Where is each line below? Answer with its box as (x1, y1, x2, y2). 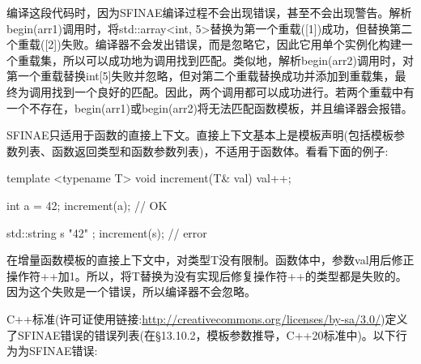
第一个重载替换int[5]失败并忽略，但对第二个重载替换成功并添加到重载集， (6, 67, 395, 84)
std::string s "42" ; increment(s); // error (6, 224, 207, 241)
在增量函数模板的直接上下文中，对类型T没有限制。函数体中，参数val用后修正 (6, 251, 415, 268)
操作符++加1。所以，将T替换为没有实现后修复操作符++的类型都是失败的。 (6, 267, 407, 284)
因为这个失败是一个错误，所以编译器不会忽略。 (6, 283, 256, 300)
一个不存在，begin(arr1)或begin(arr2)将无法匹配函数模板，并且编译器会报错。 (6, 99, 413, 116)
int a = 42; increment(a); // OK (6, 196, 168, 213)
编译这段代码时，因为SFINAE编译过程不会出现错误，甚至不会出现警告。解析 (6, 4, 412, 20)
